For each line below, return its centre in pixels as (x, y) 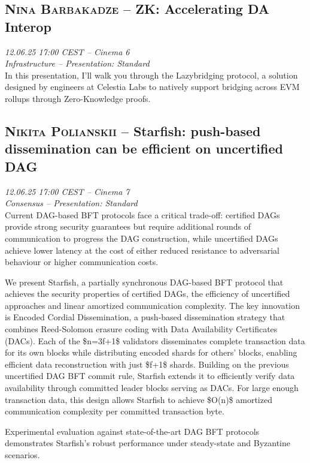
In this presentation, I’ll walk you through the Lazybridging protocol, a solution (151, 75)
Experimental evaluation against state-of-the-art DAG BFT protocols (132, 431)
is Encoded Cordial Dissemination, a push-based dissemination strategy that (145, 317)
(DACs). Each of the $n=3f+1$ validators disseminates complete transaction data (155, 340)
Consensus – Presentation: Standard (71, 203)
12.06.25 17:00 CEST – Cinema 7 (67, 191)
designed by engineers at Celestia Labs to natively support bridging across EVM (152, 87)
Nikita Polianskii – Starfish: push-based (133, 130)
